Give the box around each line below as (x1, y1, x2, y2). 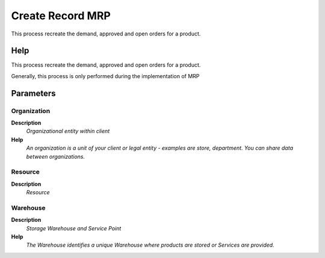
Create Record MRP (11, 9, 111, 22)
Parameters (11, 88, 56, 99)
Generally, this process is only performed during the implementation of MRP (11, 72, 200, 79)
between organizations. (26, 153, 85, 160)
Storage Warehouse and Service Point (26, 224, 122, 232)
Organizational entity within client (26, 127, 110, 135)
